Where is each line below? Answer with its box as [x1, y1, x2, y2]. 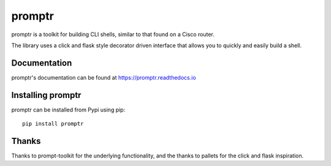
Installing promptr [11, 89, 82, 100]
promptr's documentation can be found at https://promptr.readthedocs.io [11, 74, 196, 81]
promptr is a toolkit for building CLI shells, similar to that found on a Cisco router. [11, 31, 215, 38]
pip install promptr [22, 120, 84, 127]
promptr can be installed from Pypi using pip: [11, 106, 126, 113]
